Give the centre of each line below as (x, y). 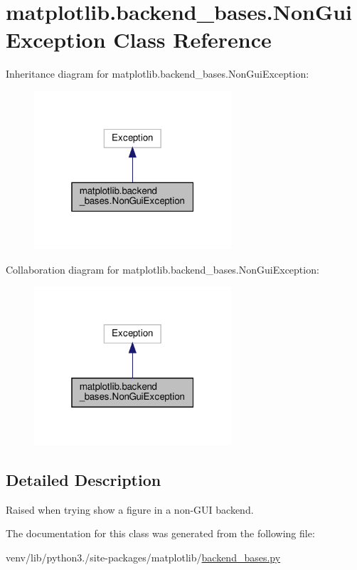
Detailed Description (84, 479)
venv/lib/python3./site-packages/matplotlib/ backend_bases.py (143, 557)
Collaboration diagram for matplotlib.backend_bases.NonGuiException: (162, 269)
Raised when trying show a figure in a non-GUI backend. (130, 509)
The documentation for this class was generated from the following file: (160, 533)
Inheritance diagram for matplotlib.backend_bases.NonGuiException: (158, 74)
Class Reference (192, 40)
